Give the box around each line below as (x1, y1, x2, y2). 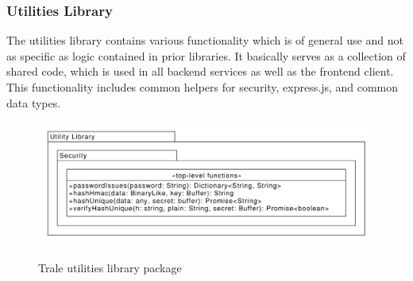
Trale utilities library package (38, 260, 182, 276)
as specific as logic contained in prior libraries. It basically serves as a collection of (6, 47, 406, 64)
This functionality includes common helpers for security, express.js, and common (6, 79, 399, 95)
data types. (6, 94, 61, 111)
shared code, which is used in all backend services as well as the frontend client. (6, 63, 394, 80)
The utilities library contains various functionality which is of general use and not (6, 32, 403, 49)
